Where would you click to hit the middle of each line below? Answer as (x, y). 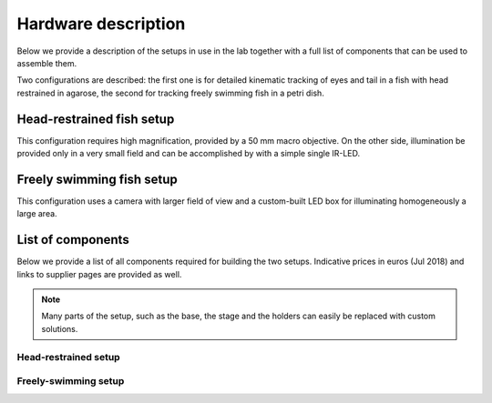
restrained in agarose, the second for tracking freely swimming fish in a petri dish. (171, 93)
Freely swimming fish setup (97, 179)
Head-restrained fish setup (96, 119)
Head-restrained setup (68, 357)
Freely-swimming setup (71, 381)
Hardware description (101, 24)
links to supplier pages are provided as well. (99, 274)
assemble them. (47, 63)
